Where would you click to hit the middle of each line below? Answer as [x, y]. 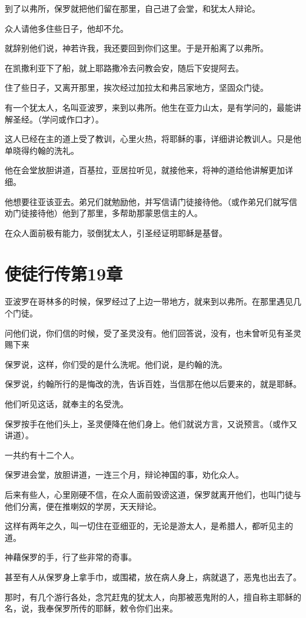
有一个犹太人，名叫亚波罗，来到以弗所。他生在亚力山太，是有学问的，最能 [149, 107]
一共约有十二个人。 [42, 455]
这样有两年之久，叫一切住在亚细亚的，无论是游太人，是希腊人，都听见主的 [149, 526]
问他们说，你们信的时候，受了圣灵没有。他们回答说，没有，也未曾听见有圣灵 [153, 333]
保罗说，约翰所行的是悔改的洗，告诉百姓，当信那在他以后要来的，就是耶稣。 [153, 384]
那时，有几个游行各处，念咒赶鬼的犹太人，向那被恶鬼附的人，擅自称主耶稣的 [153, 596]
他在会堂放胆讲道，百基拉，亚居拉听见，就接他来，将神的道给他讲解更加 [145, 170]
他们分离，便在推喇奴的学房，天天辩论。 [83, 506]
